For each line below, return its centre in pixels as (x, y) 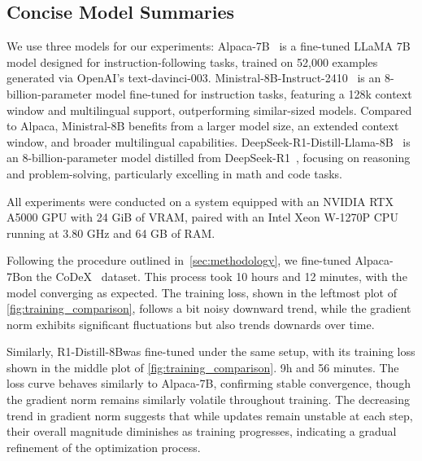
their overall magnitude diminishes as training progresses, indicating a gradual (202, 431)
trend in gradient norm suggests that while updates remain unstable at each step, (210, 415)
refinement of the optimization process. (104, 447)
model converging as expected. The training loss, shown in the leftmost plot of (202, 292)
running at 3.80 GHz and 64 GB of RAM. (111, 233)
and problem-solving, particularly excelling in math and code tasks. (174, 173)
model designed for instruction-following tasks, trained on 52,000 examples (192, 61)
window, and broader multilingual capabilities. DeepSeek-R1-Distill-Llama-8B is (209, 141)
